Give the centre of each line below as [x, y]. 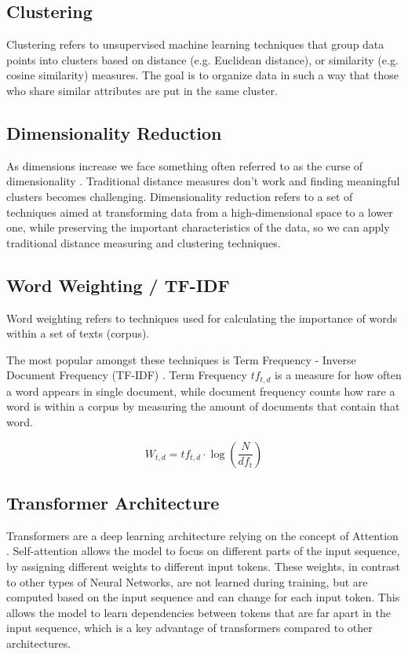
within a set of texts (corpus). [78, 333]
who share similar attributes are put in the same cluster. [142, 90]
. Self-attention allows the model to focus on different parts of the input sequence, [203, 551]
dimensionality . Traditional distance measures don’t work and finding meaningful [203, 181]
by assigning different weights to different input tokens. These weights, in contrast [203, 566]
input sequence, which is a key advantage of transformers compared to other [189, 628]
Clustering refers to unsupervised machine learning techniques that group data [195, 44]
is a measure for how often [338, 375]
